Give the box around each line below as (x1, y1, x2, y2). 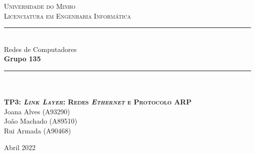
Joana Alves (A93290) (4, 106, 70, 116)
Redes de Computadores (4, 44, 77, 54)
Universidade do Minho (4, 1, 76, 11)
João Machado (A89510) (4, 116, 77, 126)
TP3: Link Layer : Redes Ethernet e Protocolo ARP (4, 97, 192, 107)
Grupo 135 (4, 53, 41, 64)
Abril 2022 (4, 142, 36, 152)
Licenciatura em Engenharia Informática (4, 10, 131, 21)
